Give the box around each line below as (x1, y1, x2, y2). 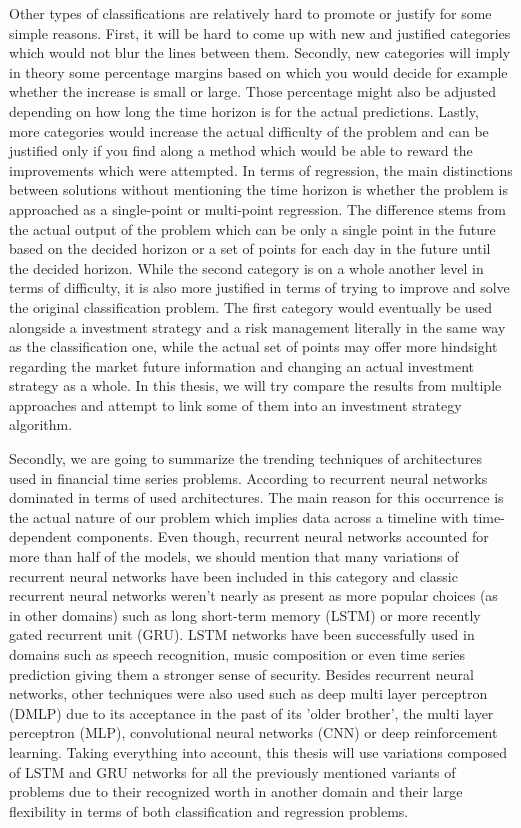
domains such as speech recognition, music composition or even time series (9, 644, 466, 664)
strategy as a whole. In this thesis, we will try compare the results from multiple (9, 375, 502, 396)
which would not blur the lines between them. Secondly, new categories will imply (9, 42, 511, 63)
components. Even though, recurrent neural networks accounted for (76, 526, 489, 547)
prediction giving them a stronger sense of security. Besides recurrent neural (9, 663, 474, 684)
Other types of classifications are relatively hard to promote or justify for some (9, 3, 492, 23)
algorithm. (9, 414, 73, 435)
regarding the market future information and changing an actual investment (9, 355, 475, 376)
